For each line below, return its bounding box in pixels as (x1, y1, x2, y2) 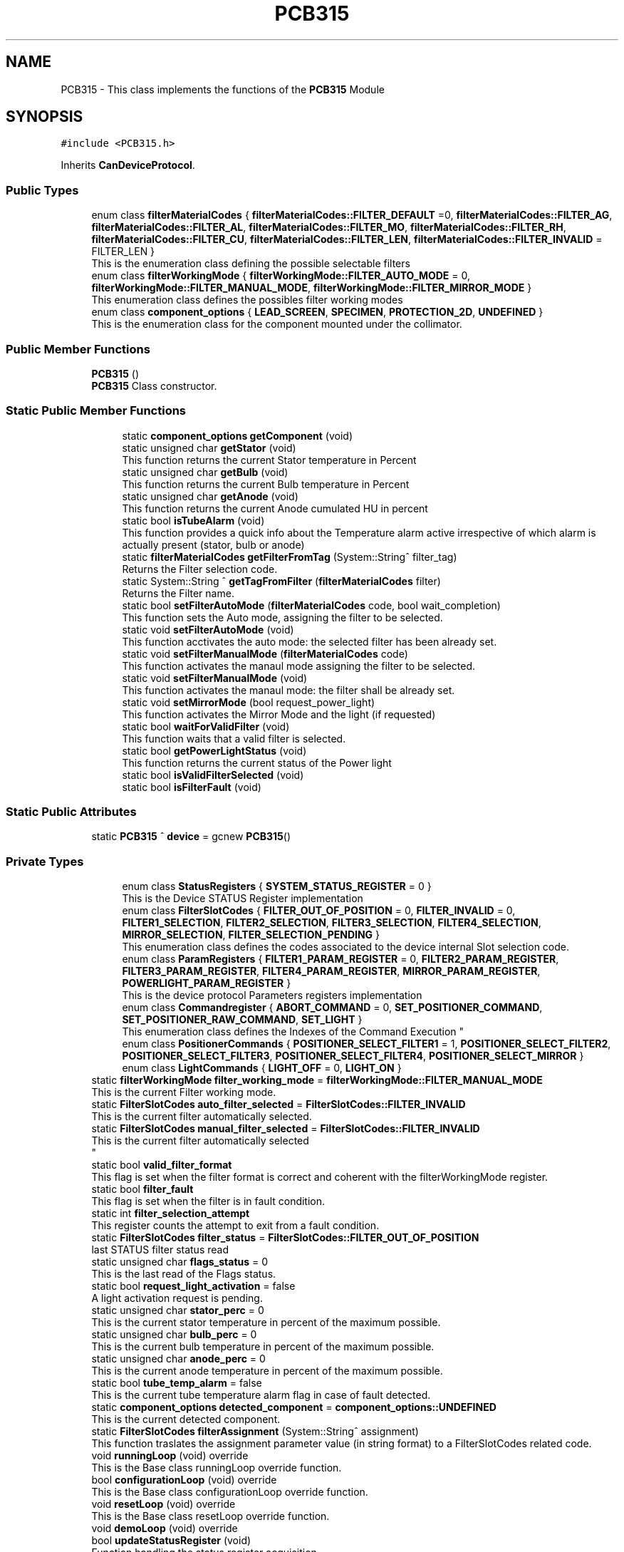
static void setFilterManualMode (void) (122, 671, 308, 684)
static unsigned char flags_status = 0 (91, 1256, 269, 1268)
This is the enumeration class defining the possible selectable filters (91, 257, 410, 270)
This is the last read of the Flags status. (91, 1268, 276, 1281)
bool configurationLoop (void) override (91, 1474, 277, 1486)
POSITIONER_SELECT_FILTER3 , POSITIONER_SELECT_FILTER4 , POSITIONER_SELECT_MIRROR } (122, 1050, 584, 1062)
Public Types (6, 182, 79, 197)
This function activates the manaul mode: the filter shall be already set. (122, 683, 455, 696)
